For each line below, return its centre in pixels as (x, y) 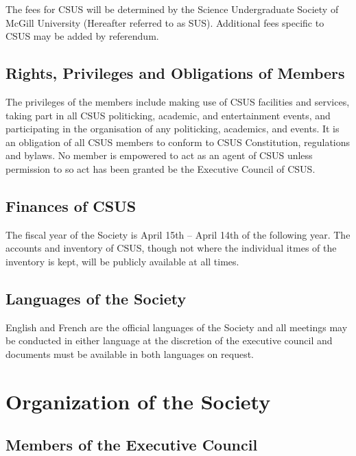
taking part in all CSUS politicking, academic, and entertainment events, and (168, 115)
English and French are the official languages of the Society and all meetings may (177, 327)
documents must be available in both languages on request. (130, 353)
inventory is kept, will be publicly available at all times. (122, 261)
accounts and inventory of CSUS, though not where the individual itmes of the (171, 248)
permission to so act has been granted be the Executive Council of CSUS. (161, 168)
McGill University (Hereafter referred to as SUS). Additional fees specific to (165, 22)
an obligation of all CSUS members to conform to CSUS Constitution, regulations (178, 142)
